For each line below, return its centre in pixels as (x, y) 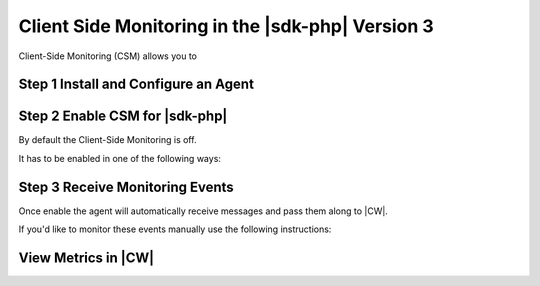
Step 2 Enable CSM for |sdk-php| (123, 116)
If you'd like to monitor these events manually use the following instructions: (175, 229)
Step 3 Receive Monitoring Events (126, 186)
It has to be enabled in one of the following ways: (120, 158)
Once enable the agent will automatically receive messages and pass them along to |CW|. (203, 211)
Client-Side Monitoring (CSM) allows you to (107, 56)
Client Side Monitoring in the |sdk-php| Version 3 (226, 26)
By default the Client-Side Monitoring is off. (107, 140)
